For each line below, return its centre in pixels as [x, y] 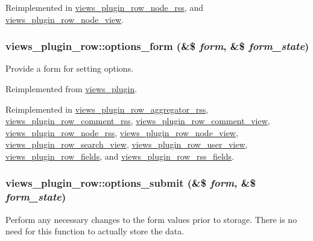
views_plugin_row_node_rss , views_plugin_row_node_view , [122, 132]
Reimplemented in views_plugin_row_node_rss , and [104, 7]
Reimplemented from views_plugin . [71, 89]
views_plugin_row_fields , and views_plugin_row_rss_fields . [120, 156]
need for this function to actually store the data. [95, 231]
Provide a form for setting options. [70, 68]
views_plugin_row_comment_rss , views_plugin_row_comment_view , [138, 121]
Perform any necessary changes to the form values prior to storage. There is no [151, 219]
